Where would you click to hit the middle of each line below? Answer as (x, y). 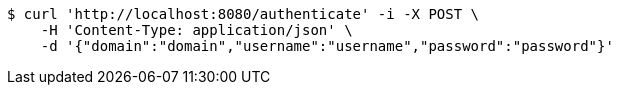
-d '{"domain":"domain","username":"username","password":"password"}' (327, 46)
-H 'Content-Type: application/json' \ (196, 30)
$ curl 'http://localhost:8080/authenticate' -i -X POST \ (243, 14)
